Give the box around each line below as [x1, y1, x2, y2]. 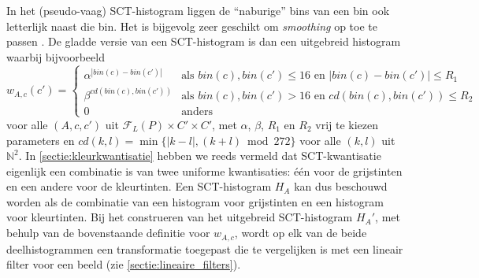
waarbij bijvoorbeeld [6, 48, 105, 65]
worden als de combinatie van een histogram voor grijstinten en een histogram [6, 193, 384, 209]
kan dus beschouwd [294, 178, 388, 195]
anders [181, 106, 213, 117]
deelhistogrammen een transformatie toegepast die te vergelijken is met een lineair [6, 240, 403, 257]
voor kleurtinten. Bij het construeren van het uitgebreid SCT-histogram [6, 209, 353, 225]
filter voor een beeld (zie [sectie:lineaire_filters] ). [6, 256, 241, 272]
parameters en [6, 132, 75, 148]
